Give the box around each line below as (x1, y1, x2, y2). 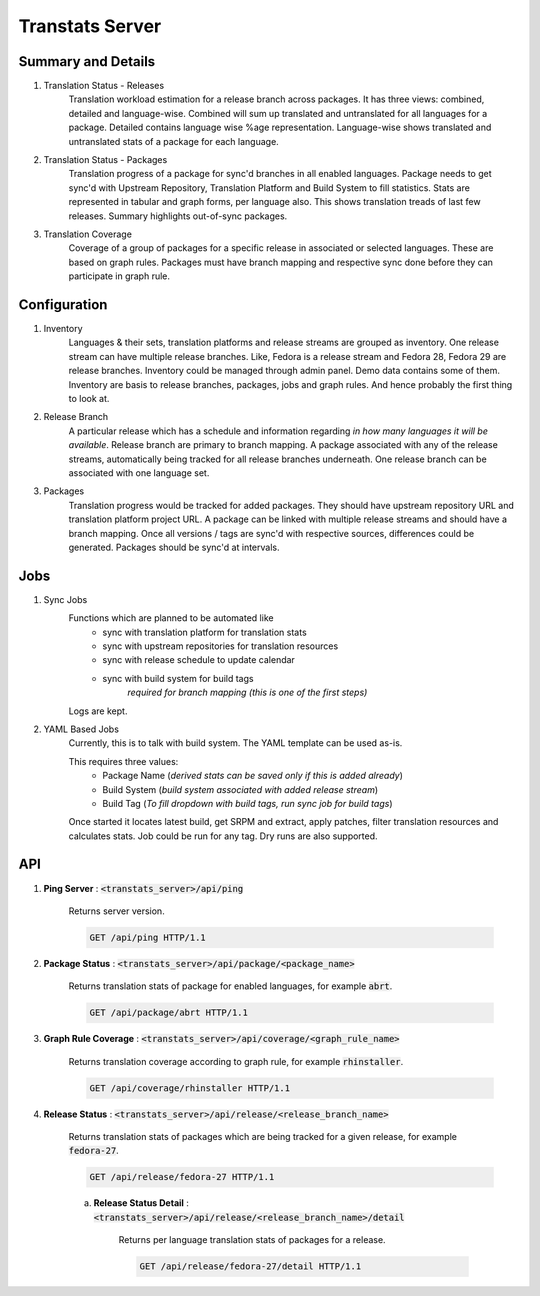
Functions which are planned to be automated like (68, 612, 274, 624)
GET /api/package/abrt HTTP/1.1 (89, 1007, 249, 1019)
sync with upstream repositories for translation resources (102, 640, 339, 652)
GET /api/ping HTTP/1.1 (89, 931, 207, 943)
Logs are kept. (68, 705, 128, 717)
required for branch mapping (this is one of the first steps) (127, 686, 368, 699)
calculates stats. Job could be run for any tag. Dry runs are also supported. (68, 830, 379, 842)
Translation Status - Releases (43, 80, 165, 92)
